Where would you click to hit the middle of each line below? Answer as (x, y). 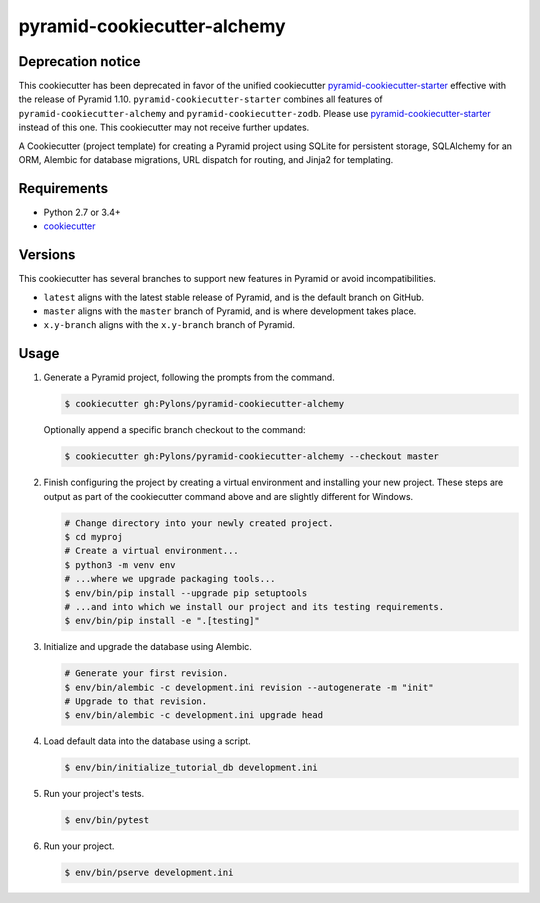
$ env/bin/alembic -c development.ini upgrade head (194, 715)
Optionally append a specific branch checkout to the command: (174, 430)
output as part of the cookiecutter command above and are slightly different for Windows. (228, 496)
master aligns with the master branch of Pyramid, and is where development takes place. (230, 311)
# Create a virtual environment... (151, 551)
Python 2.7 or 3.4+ (82, 212)
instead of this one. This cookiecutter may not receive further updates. (164, 127)
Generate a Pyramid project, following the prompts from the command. (189, 377)
